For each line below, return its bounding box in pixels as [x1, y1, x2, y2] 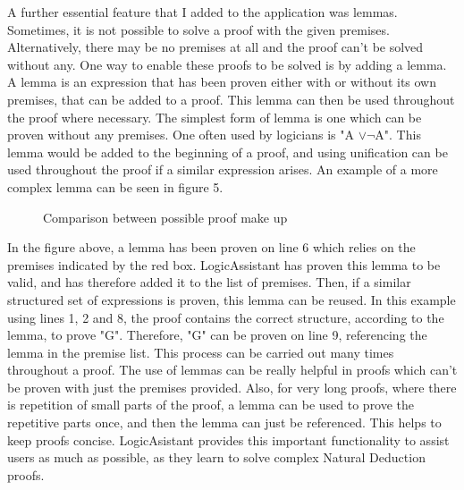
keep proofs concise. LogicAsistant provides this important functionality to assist [7, 430, 450, 449]
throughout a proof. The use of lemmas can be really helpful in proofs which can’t [7, 360, 458, 379]
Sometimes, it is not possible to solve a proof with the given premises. [7, 20, 390, 38]
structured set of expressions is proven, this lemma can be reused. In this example [7, 290, 456, 308]
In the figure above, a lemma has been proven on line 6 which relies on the [7, 238, 416, 257]
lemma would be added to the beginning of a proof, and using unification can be [7, 142, 448, 161]
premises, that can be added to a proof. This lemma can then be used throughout [7, 89, 455, 108]
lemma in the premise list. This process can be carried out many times [7, 342, 394, 361]
